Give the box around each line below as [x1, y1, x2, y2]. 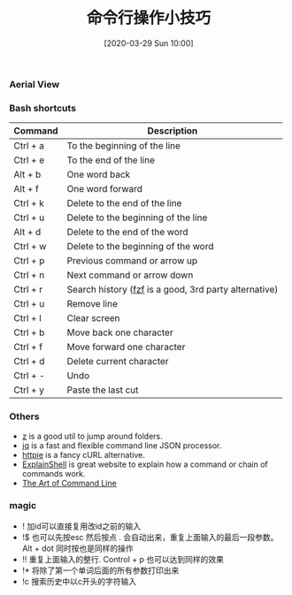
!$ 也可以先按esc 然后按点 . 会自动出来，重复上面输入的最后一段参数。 [21, 531, 279, 542]
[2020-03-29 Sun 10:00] [104, 37, 194, 49]
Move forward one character [66, 341, 186, 354]
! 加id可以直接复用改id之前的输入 [21, 521, 142, 531]
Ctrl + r [13, 284, 43, 296]
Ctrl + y [13, 384, 45, 396]
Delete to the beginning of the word [66, 240, 214, 253]
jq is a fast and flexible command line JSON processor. [21, 439, 222, 451]
